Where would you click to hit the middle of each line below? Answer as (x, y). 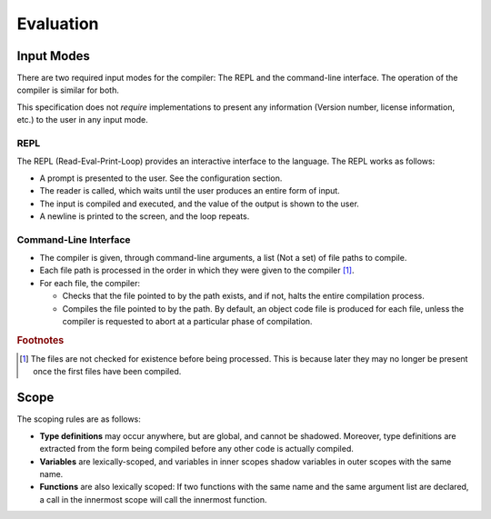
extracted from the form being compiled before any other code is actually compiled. (197, 449)
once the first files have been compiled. (107, 372)
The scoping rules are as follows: (79, 419)
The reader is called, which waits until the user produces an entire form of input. (190, 191)
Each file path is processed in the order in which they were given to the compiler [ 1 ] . (197, 270)
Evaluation (58, 24)
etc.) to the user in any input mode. (83, 120)
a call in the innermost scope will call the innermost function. (153, 499)
